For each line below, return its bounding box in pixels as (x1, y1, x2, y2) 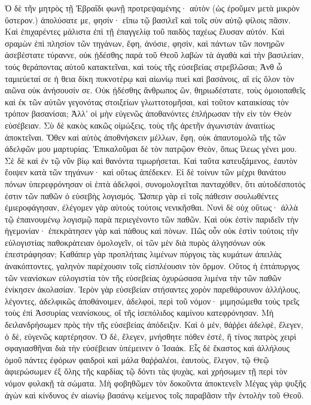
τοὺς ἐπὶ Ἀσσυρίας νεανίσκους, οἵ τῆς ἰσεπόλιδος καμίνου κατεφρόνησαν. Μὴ (5, 306, 274, 319)
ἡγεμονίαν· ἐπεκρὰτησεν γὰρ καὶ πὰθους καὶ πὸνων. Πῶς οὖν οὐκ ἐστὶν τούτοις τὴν (5, 224, 298, 237)
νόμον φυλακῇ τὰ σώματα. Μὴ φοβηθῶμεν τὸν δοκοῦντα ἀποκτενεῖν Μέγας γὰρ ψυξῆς (5, 377, 306, 389)
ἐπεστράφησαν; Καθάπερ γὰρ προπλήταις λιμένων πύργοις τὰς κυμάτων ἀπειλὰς (5, 248, 282, 260)
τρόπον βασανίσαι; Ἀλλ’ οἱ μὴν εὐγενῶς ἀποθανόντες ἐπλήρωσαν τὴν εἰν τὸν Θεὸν (5, 107, 292, 120)
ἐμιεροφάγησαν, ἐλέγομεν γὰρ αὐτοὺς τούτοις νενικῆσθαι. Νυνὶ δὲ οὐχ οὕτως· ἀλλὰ (5, 201, 298, 214)
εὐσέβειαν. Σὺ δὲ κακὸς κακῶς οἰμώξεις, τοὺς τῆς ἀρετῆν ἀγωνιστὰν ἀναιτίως (5, 118, 275, 131)
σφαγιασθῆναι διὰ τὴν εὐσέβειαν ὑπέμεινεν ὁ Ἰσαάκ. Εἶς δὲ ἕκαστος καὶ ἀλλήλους (5, 342, 290, 354)
